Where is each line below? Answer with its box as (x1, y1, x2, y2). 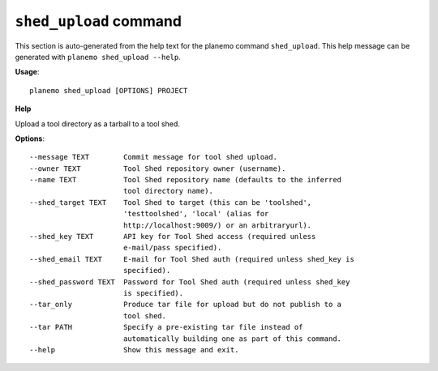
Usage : (15, 67, 40, 77)
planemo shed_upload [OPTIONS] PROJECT (29, 86, 188, 95)
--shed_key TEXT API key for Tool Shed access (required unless (29, 232, 316, 241)
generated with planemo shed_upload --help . (15, 52, 182, 62)
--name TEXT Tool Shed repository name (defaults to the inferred (29, 175, 342, 185)
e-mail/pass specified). (122, 243, 222, 253)
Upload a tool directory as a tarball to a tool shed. (15, 118, 180, 129)
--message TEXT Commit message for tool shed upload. (29, 152, 277, 162)
